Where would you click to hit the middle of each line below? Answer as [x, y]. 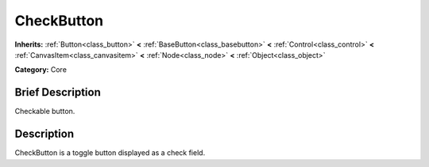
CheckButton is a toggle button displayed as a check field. [110, 153]
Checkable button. [45, 112]
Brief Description [58, 92]
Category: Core [41, 70]
